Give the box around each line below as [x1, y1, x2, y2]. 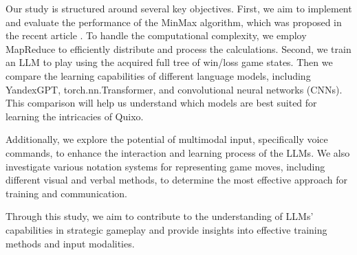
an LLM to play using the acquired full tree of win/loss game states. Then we [6, 55, 333, 69]
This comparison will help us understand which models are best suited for [6, 96, 317, 110]
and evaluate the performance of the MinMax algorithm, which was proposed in [6, 14, 342, 29]
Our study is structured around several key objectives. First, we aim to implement [6, 1, 352, 15]
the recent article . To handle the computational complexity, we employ [6, 28, 307, 43]
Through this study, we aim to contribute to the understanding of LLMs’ [6, 209, 314, 223]
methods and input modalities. [6, 236, 135, 250]
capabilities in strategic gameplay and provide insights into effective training [6, 222, 327, 236]
